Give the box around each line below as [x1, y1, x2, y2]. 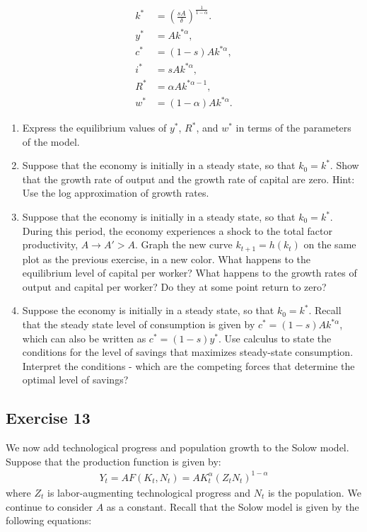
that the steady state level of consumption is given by [22, 317, 255, 332]
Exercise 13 [6, 407, 91, 429]
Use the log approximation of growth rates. [22, 185, 209, 200]
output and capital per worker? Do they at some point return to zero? [22, 279, 327, 294]
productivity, [22, 237, 78, 252]
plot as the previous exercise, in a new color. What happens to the [22, 251, 310, 266]
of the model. [22, 134, 80, 149]
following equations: [6, 513, 92, 528]
